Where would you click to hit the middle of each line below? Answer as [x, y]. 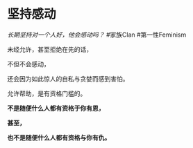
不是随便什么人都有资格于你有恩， [56, 108]
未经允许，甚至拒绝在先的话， [50, 49]
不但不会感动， [28, 64]
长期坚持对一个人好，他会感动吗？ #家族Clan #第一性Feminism [97, 35]
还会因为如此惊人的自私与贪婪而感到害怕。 [68, 78]
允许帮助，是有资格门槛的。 [47, 93]
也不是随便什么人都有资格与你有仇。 [59, 137]
